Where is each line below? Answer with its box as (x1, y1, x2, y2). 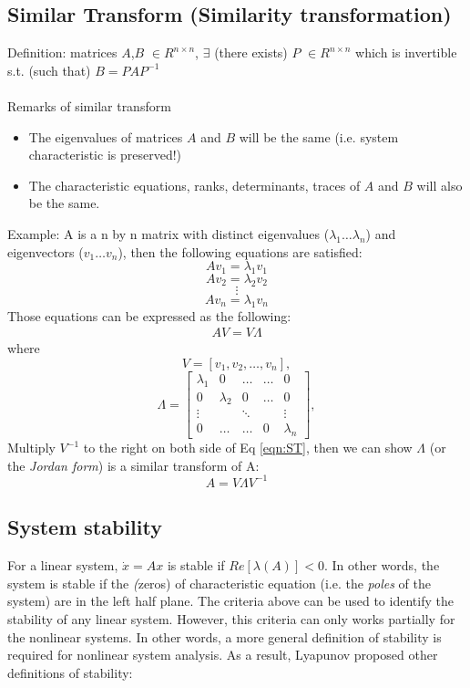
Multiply (7, 438, 56, 457)
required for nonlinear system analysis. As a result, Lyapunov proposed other (7, 645, 438, 664)
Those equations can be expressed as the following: (7, 306, 291, 325)
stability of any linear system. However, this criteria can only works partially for (7, 609, 455, 628)
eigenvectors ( (7, 242, 84, 261)
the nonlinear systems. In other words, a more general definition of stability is (7, 627, 442, 646)
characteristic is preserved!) (28, 145, 181, 164)
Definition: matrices (7, 43, 117, 62)
